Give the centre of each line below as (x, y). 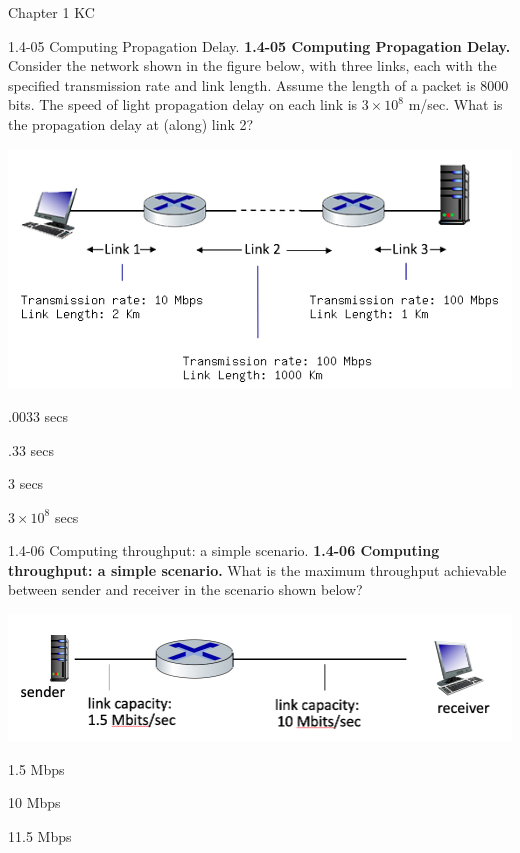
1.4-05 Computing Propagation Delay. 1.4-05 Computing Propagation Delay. (259, 45)
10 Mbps (34, 802)
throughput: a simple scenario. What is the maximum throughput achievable (257, 569)
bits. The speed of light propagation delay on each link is (183, 104)
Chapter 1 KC (51, 12)
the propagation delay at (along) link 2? (131, 123)
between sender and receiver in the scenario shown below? (185, 589)
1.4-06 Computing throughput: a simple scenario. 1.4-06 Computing (224, 550)
